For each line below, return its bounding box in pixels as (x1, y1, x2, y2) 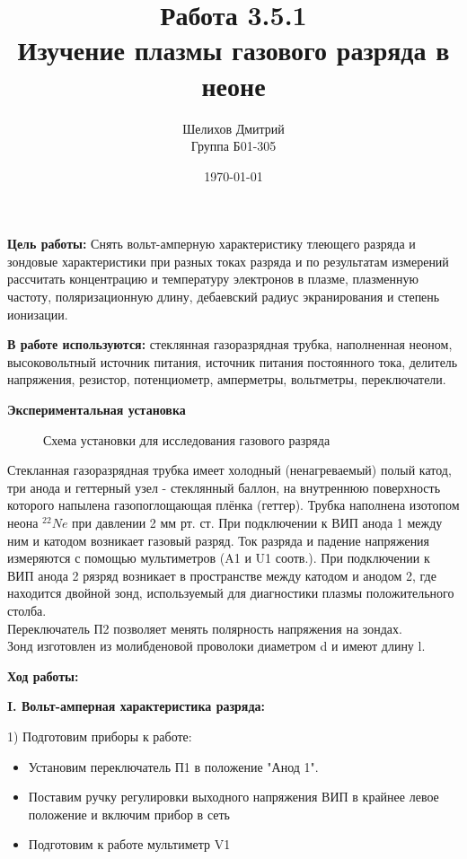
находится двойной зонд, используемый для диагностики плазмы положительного (7, 583, 454, 602)
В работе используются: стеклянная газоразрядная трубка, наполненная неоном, (7, 335, 453, 354)
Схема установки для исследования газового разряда (43, 430, 330, 449)
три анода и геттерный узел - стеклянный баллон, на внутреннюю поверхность (7, 478, 441, 496)
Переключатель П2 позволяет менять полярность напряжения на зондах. (7, 618, 402, 637)
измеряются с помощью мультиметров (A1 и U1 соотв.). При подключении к (7, 548, 430, 567)
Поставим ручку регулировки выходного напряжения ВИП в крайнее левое (28, 787, 439, 806)
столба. (7, 600, 47, 619)
